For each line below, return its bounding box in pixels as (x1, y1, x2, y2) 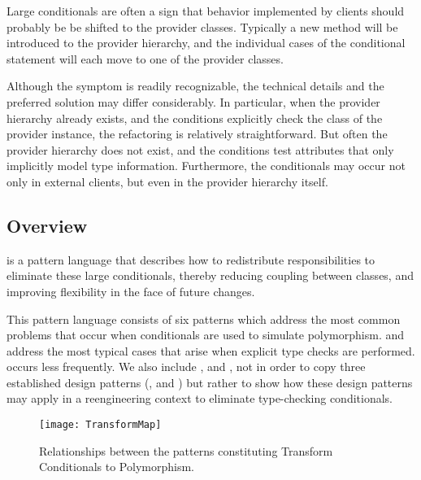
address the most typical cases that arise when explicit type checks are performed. (7, 342, 415, 359)
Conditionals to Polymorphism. (39, 458, 194, 475)
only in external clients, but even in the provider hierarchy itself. (7, 172, 328, 190)
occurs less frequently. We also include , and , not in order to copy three (7, 358, 366, 375)
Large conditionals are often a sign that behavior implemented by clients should (7, 2, 405, 19)
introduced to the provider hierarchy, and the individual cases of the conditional (7, 34, 406, 51)
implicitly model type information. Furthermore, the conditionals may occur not (7, 157, 406, 174)
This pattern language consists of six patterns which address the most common (7, 310, 401, 327)
